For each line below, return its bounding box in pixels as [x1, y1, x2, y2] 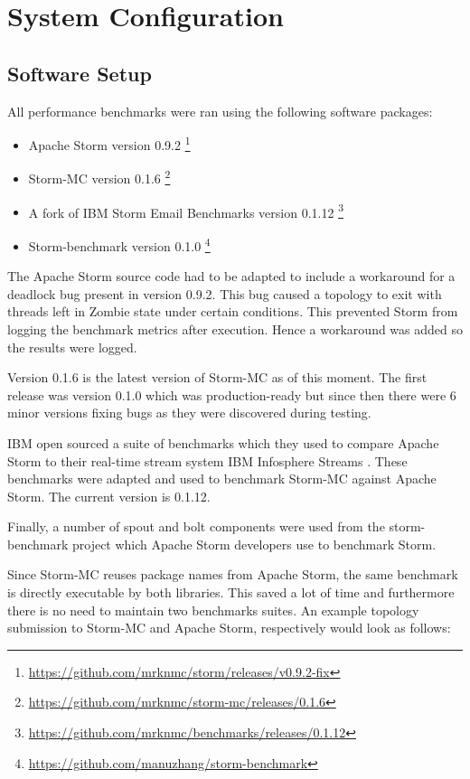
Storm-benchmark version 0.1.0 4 [28, 233, 211, 255]
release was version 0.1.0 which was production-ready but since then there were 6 [7, 385, 456, 404]
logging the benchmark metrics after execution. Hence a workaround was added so [7, 319, 464, 338]
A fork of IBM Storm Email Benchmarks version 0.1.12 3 [28, 200, 343, 221]
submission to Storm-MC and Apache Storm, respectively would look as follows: [7, 618, 451, 637]
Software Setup [7, 59, 152, 87]
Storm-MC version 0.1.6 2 [28, 166, 171, 188]
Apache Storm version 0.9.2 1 [28, 133, 191, 154]
